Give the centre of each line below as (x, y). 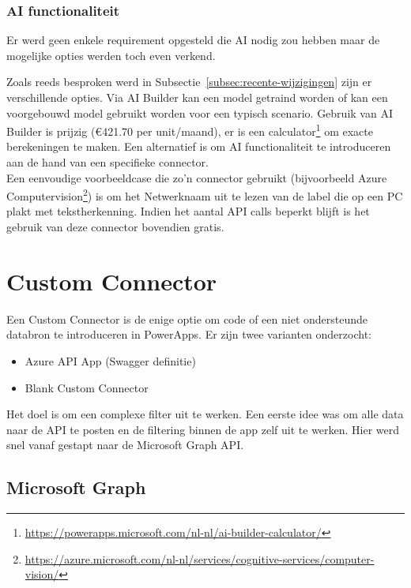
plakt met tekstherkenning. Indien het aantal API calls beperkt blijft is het (188, 211)
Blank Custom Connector (87, 387)
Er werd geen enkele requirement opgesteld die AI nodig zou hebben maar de (193, 40)
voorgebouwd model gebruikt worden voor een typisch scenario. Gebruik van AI (200, 112)
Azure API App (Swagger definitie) (110, 360)
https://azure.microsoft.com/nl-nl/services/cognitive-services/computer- (200, 558)
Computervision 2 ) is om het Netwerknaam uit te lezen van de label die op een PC (205, 195)
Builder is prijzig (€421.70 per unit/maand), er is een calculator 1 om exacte (190, 130)
